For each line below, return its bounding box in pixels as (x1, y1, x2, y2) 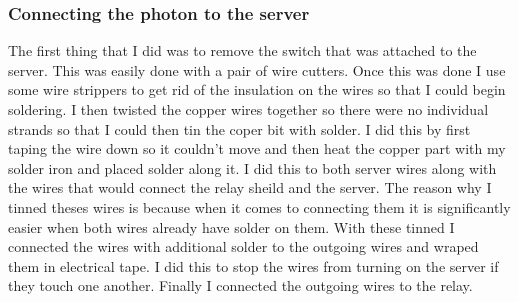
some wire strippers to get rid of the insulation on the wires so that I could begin (8, 79, 506, 100)
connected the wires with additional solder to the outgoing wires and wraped (8, 236, 479, 257)
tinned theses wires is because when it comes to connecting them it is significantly (8, 196, 511, 217)
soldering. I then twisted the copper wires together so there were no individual (8, 99, 489, 119)
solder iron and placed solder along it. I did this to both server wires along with (8, 157, 497, 178)
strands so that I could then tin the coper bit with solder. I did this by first (8, 118, 471, 139)
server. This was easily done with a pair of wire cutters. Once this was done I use (8, 59, 506, 80)
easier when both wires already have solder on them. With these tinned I (8, 216, 455, 237)
